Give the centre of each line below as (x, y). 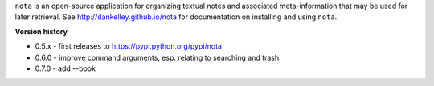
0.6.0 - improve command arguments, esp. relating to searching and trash (157, 57)
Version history (41, 31)
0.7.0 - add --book (66, 68)
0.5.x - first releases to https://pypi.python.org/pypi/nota (129, 46)
